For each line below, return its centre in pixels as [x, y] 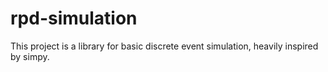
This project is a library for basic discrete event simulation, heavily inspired [164, 46]
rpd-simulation [74, 18]
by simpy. [30, 56]
